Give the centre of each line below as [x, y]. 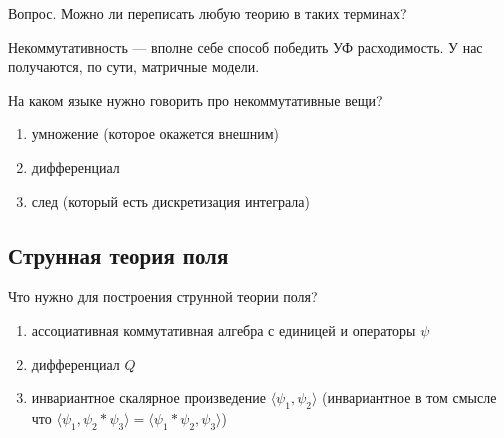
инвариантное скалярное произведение [148, 397]
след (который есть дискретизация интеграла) [170, 200]
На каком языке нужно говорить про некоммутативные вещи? [195, 99]
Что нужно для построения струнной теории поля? [163, 296]
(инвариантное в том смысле [409, 397]
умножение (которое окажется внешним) [155, 133]
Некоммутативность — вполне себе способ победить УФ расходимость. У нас [245, 46]
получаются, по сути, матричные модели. [134, 66]
